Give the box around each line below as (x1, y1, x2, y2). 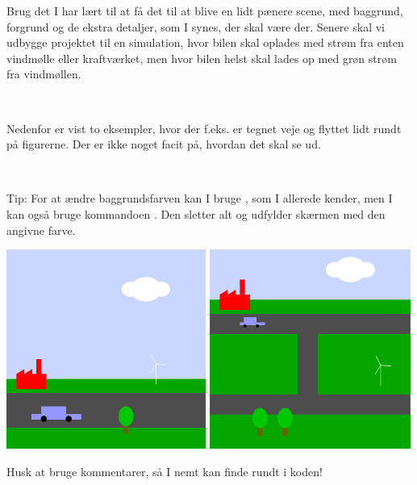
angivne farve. (6, 221, 76, 238)
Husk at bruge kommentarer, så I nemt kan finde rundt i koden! (6, 462, 323, 479)
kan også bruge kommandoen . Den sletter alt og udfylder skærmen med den (6, 205, 386, 222)
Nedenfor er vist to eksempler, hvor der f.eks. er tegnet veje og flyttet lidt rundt (6, 119, 402, 136)
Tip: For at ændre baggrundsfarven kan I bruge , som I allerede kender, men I (6, 190, 393, 207)
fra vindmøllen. (6, 65, 81, 82)
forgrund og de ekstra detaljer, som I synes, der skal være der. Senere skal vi (6, 18, 385, 35)
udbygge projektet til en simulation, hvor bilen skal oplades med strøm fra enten (6, 34, 404, 51)
